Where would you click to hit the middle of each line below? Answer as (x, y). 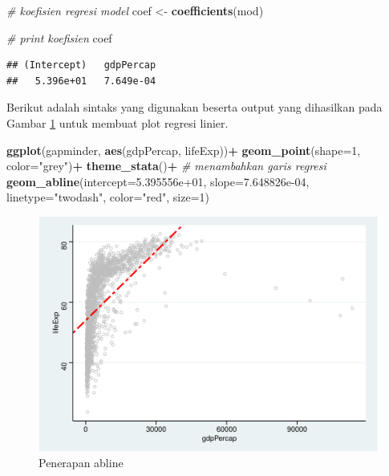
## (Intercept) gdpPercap (81, 65)
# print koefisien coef (59, 37)
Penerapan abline (81, 462)
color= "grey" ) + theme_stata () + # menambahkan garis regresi (166, 166)
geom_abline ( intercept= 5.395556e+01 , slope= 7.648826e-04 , (158, 181)
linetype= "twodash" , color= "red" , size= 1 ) (108, 197)
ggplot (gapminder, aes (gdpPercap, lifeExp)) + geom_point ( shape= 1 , (184, 150)
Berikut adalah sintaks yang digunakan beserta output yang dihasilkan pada (194, 107)
